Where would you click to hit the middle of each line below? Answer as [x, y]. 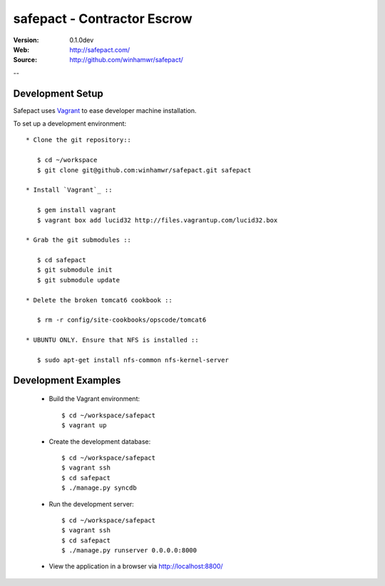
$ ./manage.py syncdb [99, 488]
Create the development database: [100, 441]
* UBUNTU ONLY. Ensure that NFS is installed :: [112, 340]
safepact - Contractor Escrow [103, 19]
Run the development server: [92, 504]
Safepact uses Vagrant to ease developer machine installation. [105, 110]
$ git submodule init [75, 270]
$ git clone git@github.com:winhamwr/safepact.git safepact [144, 170]
